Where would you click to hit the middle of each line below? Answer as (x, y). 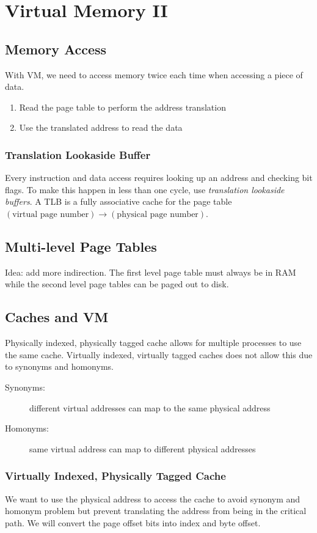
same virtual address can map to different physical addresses (143, 448)
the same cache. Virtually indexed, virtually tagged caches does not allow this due (159, 354)
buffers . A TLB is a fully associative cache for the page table (118, 201)
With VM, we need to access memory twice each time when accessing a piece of (154, 74)
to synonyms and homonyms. (59, 366)
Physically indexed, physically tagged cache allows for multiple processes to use (153, 343)
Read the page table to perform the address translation (122, 107)
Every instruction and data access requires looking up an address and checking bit (159, 178)
